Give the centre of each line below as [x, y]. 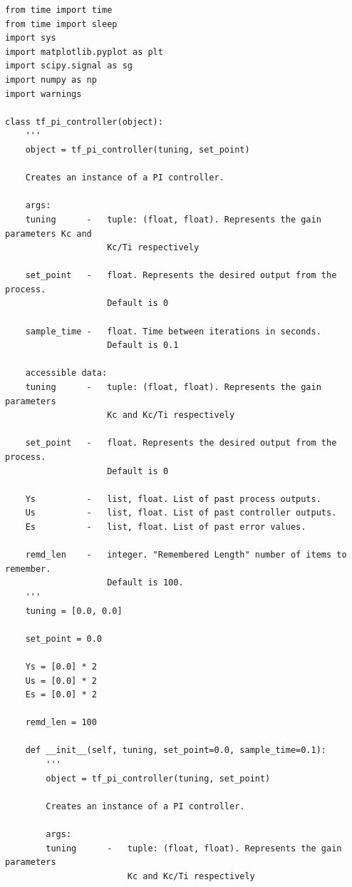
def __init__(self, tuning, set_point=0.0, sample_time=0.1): [176, 750]
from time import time [59, 10]
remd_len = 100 [61, 723]
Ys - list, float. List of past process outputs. [173, 499]
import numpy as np [51, 80]
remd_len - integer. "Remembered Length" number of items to [186, 555]
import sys [31, 38]
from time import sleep [61, 24]
